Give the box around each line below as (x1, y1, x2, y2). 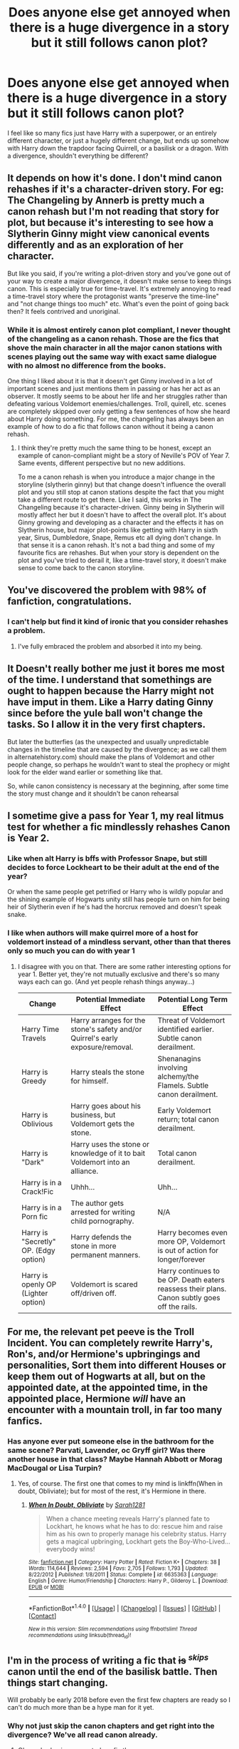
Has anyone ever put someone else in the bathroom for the (7, 1436, 215, 1446)
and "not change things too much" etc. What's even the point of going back (7, 299, 229, 308)
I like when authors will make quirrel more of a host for (7, 928, 198, 938)
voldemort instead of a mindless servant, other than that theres (7, 937, 231, 947)
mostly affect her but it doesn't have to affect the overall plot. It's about (17, 511, 226, 519)
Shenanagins (157, 1053, 201, 1063)
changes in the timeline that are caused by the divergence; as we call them (7, 745, 227, 754)
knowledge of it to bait (70, 1148, 146, 1158)
